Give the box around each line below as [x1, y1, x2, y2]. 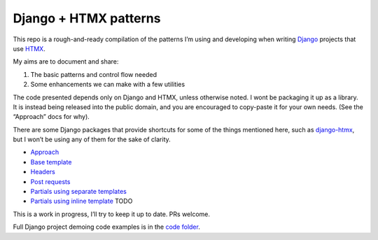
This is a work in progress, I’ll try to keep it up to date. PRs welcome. [13, 210, 210, 218]
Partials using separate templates [30, 188, 127, 196]
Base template [30, 157, 72, 166]
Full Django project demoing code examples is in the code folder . [13, 223, 201, 231]
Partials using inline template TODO [30, 197, 133, 206]
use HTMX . [13, 44, 45, 52]
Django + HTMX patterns [13, 10, 161, 26]
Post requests [30, 177, 71, 185]
